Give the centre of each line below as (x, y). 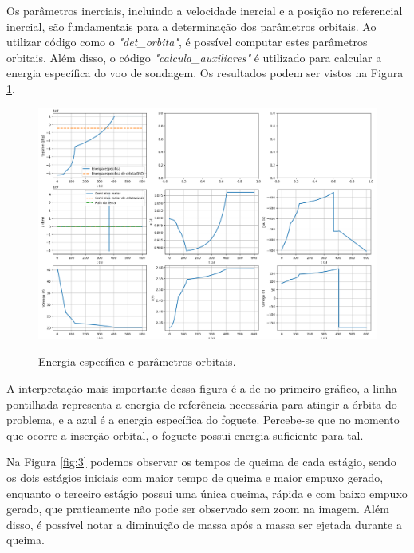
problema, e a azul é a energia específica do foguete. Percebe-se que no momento (203, 420)
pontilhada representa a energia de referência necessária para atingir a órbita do (202, 404)
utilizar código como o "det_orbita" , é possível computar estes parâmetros (187, 42)
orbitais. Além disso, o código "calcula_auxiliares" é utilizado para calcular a (194, 57)
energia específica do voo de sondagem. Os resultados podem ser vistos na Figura (205, 73)
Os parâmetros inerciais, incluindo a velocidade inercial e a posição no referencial (205, 10)
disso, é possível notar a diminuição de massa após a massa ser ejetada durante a (204, 524)
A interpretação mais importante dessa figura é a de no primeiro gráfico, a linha (202, 388)
